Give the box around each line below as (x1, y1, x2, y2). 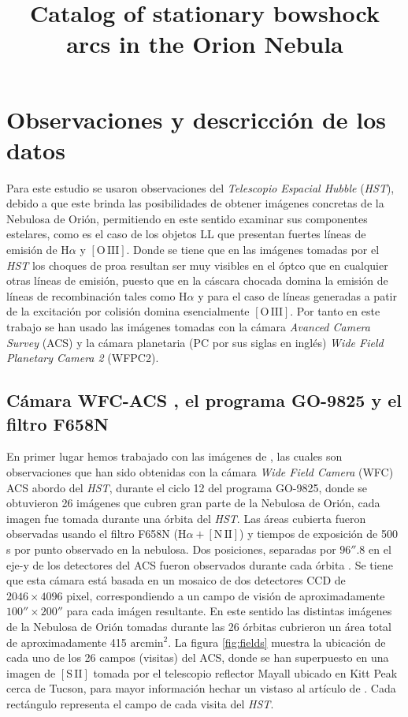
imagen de (6, 664, 56, 681)
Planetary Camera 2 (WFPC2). (6, 349, 159, 366)
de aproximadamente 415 (6, 633, 127, 650)
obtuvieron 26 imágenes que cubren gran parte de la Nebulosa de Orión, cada (6, 495, 380, 511)
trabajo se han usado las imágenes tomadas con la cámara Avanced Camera (6, 319, 370, 335)
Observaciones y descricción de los (6, 103, 387, 135)
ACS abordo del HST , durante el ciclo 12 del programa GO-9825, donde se (6, 479, 367, 495)
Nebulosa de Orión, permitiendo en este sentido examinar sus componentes (6, 210, 368, 226)
